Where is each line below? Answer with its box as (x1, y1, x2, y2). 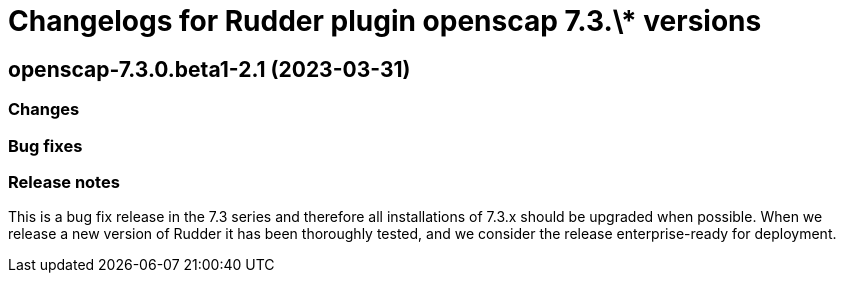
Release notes (8, 171, 120, 192)
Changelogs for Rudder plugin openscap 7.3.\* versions (8, 4, 762, 38)
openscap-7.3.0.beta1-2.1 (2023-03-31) (8, 56, 411, 82)
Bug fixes (8, 135, 83, 156)
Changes (8, 99, 80, 120)
